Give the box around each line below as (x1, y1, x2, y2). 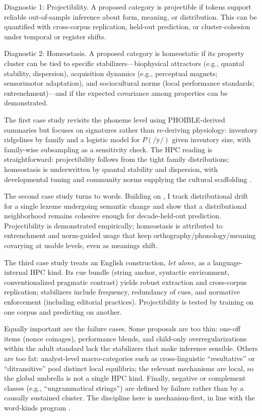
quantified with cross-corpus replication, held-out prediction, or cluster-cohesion (4, 21, 250, 32)
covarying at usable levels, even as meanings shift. (4, 240, 158, 251)
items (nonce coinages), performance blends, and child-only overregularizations (4, 333, 247, 343)
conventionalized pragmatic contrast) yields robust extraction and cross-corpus (4, 276, 247, 287)
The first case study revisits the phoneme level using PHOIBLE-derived (4, 114, 225, 125)
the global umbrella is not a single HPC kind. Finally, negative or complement (4, 373, 246, 383)
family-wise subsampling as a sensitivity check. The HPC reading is (4, 144, 213, 154)
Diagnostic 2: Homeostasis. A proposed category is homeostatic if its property (4, 48, 244, 58)
